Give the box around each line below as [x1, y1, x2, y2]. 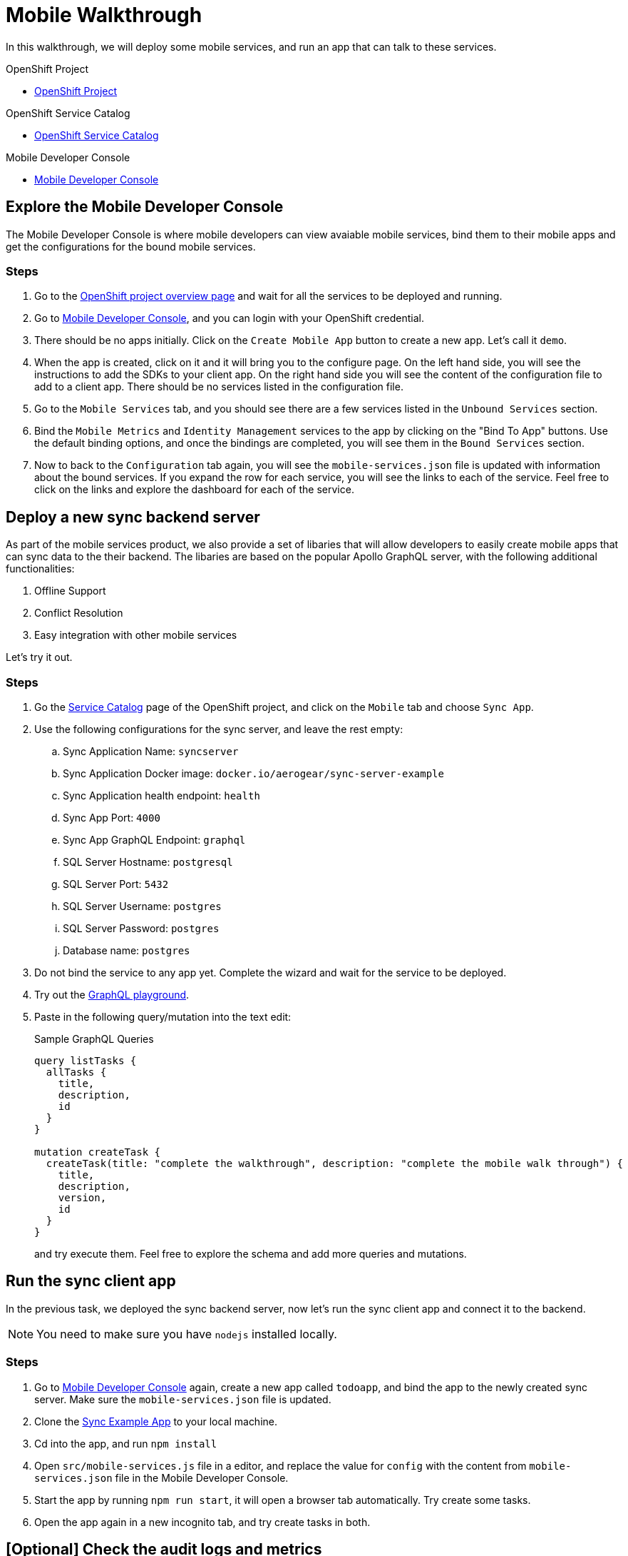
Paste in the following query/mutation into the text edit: [34, 1010, 292, 1023]
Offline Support [34, 585, 106, 597]
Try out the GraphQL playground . [34, 988, 190, 1001]
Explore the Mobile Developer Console [6, 198, 284, 216]
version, [58, 1191, 107, 1203]
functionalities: [6, 562, 75, 575]
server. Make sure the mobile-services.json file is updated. [34, 1393, 331, 1405]
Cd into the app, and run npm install [34, 1437, 217, 1450]
